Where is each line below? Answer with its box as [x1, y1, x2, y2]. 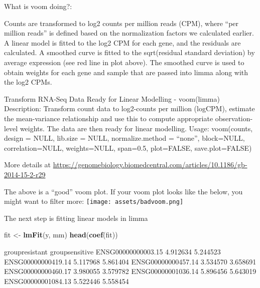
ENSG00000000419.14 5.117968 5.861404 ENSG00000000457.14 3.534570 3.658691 [4, 256, 256, 266]
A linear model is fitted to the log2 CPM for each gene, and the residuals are [4, 37, 241, 48]
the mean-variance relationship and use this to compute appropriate [4, 113, 213, 123]
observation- [215, 113, 253, 123]
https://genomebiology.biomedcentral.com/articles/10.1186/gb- [53, 159, 247, 170]
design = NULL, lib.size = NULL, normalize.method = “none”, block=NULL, [4, 133, 245, 143]
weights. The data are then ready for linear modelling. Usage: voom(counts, [20, 123, 253, 133]
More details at [4, 159, 51, 170]
